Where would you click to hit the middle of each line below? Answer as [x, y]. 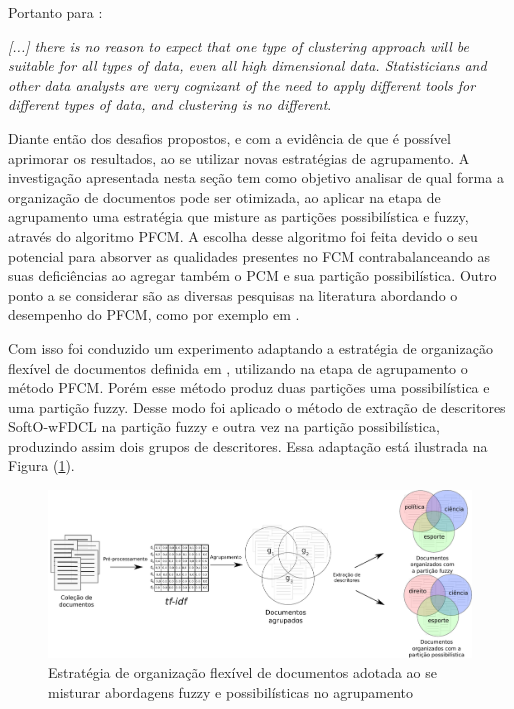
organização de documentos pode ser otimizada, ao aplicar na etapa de [224, 196]
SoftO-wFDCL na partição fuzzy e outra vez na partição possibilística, [224, 426]
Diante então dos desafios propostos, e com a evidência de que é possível [229, 137]
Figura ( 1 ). [41, 465]
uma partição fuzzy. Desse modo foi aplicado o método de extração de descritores [257, 406]
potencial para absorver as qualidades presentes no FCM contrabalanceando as [249, 255]
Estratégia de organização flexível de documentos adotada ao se [242, 671]
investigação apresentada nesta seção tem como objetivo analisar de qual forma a [256, 177]
